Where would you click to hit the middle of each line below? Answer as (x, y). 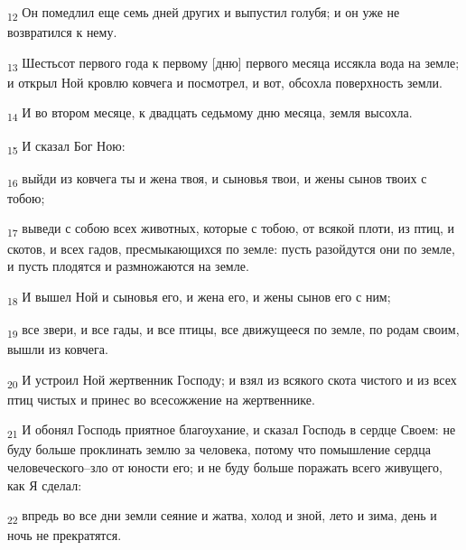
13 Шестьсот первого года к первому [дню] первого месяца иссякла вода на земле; (233, 63)
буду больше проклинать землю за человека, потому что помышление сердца (219, 449)
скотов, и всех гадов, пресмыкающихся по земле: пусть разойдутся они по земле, (231, 248)
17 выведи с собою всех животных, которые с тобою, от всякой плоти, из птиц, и (231, 229)
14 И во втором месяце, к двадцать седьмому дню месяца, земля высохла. (210, 114)
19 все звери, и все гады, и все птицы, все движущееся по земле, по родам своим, (233, 330)
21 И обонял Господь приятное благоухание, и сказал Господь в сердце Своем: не (232, 431)
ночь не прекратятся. (65, 535)
